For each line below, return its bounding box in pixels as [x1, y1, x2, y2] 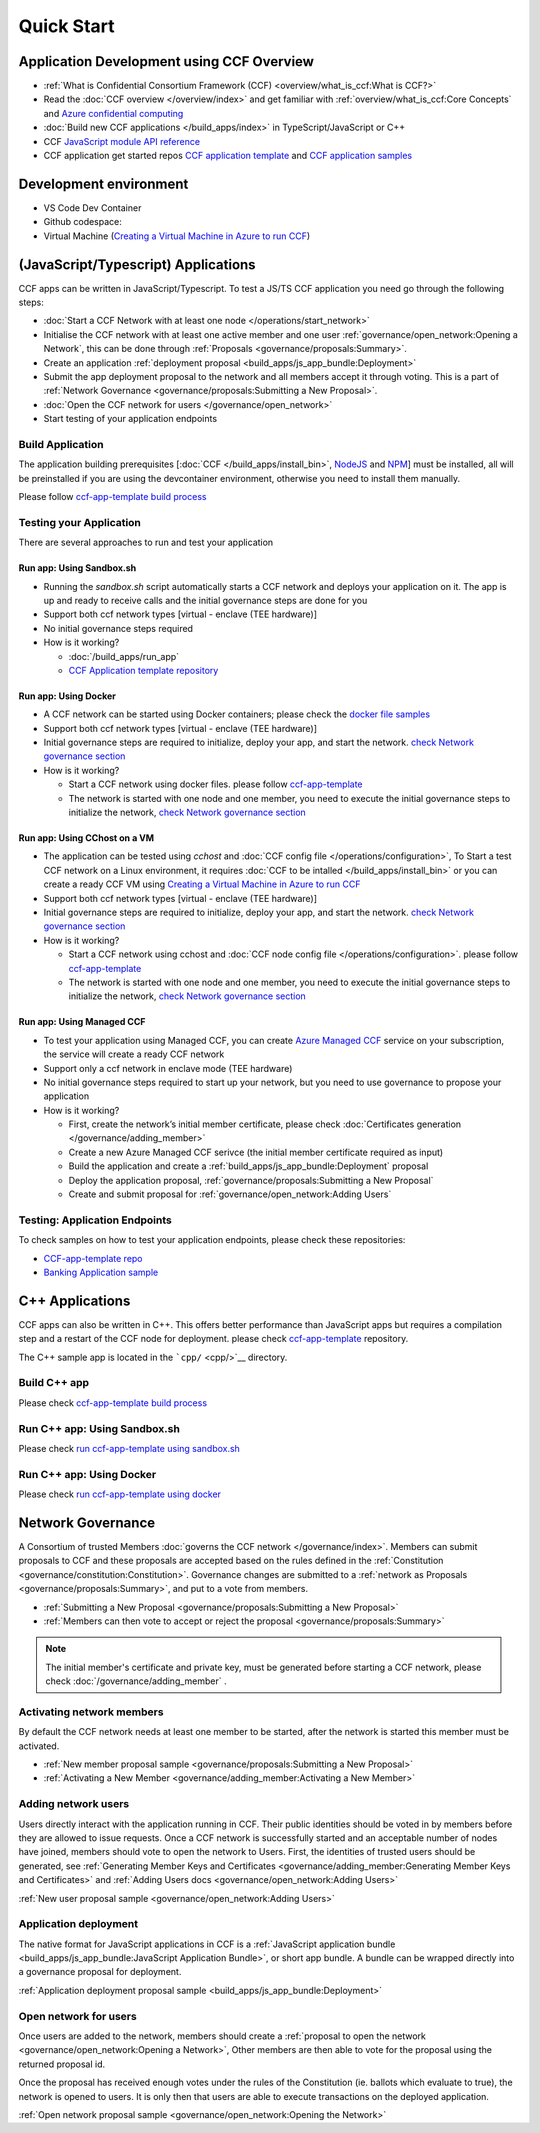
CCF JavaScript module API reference [43, 135, 200, 147]
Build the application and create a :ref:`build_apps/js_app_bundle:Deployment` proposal [68, 1160, 429, 1172]
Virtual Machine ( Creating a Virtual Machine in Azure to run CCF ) [43, 230, 311, 242]
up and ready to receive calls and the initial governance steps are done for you [43, 594, 368, 606]
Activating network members [18, 1705, 164, 1719]
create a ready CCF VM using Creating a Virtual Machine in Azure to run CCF [43, 878, 361, 890]
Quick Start [18, 15, 115, 37]
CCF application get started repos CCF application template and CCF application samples [43, 150, 413, 162]
